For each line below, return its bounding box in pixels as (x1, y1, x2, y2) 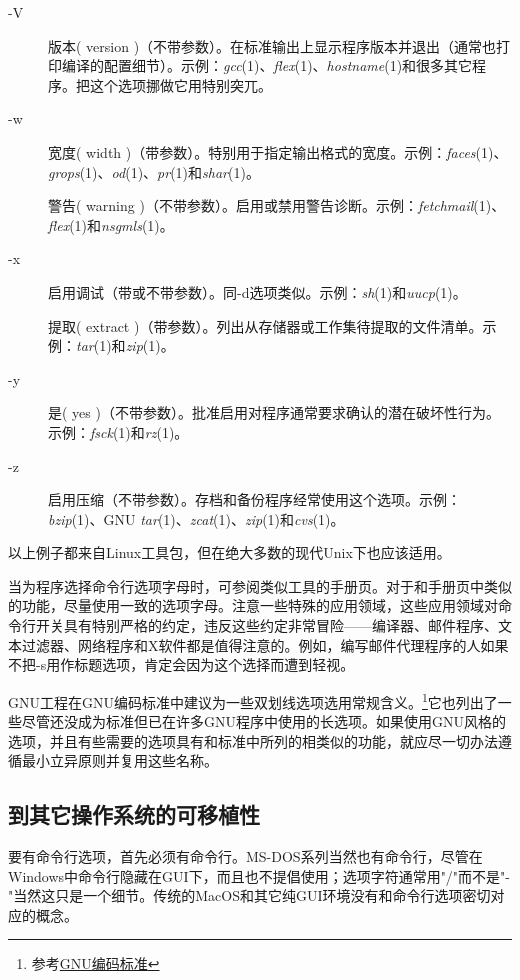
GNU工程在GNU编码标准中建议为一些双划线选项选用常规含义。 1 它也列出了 (8, 688, 498, 712)
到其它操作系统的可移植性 (8, 799, 260, 830)
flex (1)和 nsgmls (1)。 (48, 214, 174, 235)
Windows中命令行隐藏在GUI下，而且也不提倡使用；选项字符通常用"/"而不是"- (8, 865, 510, 886)
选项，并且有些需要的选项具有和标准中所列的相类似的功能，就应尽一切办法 (8, 730, 498, 751)
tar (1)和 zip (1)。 (76, 335, 175, 356)
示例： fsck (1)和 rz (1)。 (48, 421, 189, 442)
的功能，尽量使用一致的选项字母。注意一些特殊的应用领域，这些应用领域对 (8, 595, 498, 616)
